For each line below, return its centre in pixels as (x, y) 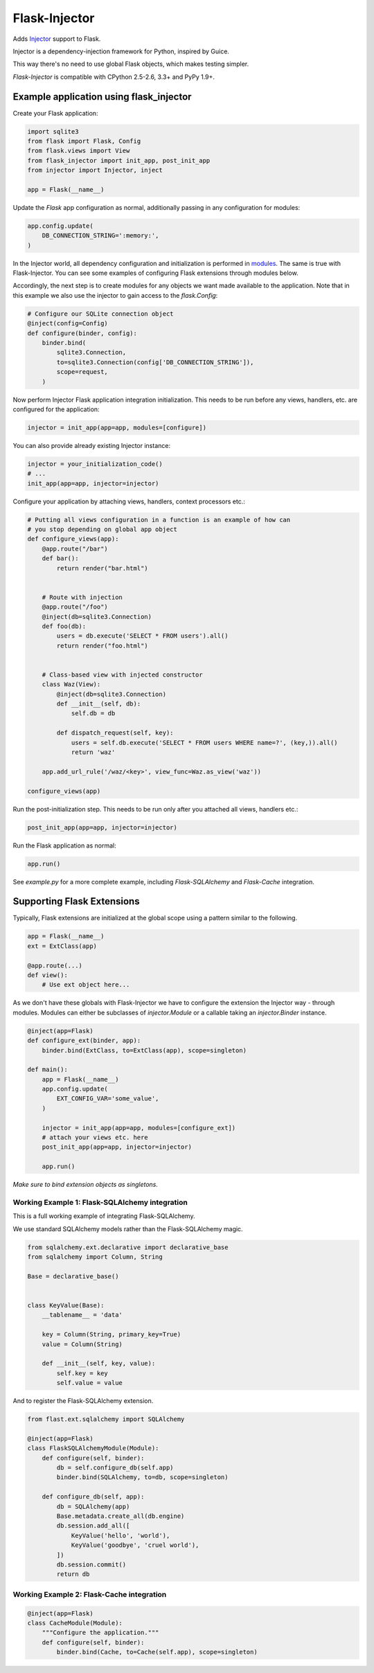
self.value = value (89, 1383)
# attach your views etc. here (95, 1138)
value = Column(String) (82, 1344)
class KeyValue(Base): (66, 1306)
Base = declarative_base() (73, 1276)
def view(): (48, 975)
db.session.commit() (91, 1564)
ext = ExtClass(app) (62, 946)
